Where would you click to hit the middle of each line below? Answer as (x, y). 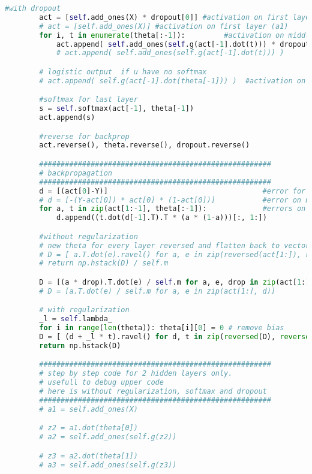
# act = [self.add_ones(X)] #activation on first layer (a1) (164, 26)
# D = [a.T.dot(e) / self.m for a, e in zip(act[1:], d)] (157, 291)
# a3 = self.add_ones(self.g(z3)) (108, 465)
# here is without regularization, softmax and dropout (153, 391)
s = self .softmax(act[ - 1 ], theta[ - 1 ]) (117, 109)
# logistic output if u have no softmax (123, 72)
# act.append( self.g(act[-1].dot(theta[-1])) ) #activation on (172, 81)
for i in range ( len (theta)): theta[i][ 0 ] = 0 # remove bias (162, 328)
